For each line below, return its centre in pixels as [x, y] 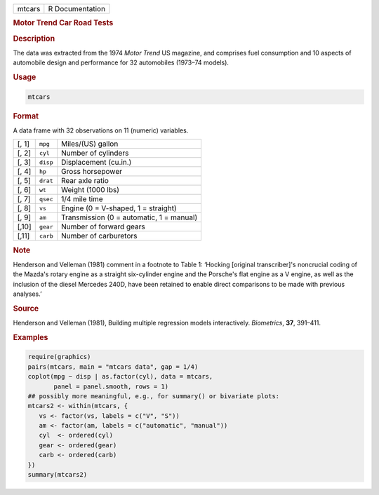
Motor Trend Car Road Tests [63, 23]
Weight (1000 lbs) [90, 190]
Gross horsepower [92, 172]
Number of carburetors [99, 236]
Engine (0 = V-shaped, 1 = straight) [119, 208]
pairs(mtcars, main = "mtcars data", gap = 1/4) [113, 367]
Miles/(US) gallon [89, 144]
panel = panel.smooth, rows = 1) [111, 386]
